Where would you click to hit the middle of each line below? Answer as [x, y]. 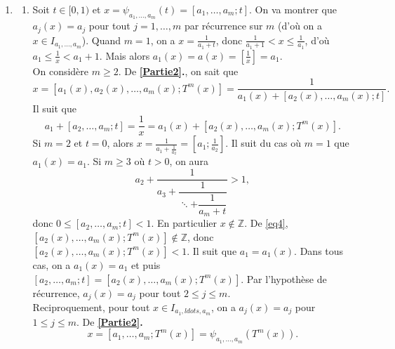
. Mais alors [125, 55]
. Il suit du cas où [263, 143]
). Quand [101, 40]
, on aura [189, 161]
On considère [61, 71]
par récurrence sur [223, 26]
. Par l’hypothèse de [284, 278]
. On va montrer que [293, 9]
